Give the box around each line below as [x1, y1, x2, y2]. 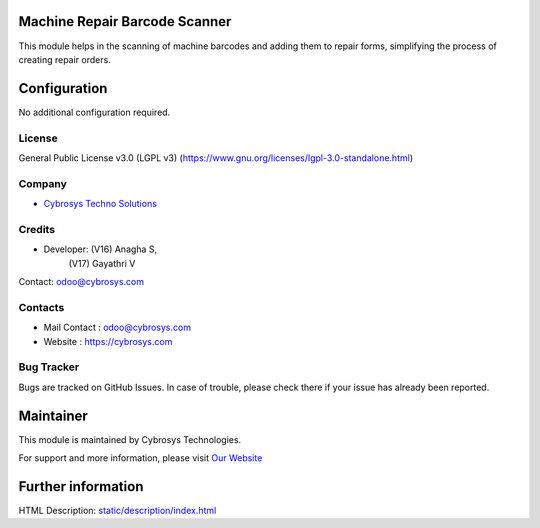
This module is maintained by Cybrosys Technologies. [18, 433, 242, 445]
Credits [18, 222, 55, 236]
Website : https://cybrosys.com [43, 335, 173, 347]
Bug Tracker [18, 360, 80, 374]
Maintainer [18, 407, 89, 424]
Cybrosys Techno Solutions [43, 198, 157, 210]
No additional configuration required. [18, 106, 171, 118]
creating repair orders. [18, 53, 112, 65]
